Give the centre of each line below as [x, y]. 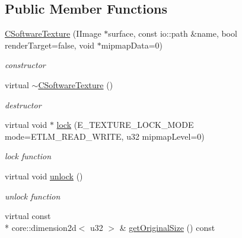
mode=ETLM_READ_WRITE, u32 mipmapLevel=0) [105, 136]
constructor [25, 65]
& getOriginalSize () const [167, 227]
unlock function [33, 196]
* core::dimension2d [41, 227]
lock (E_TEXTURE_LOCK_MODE [125, 125]
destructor [23, 104]
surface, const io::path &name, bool [173, 33]
